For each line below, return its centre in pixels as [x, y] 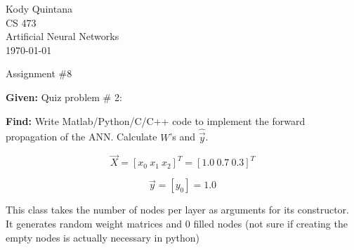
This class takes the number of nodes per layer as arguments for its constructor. [177, 210]
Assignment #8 [39, 73]
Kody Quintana [39, 8]
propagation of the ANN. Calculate [81, 137]
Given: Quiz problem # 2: [64, 97]
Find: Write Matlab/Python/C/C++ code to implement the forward [156, 120]
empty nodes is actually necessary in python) [103, 237]
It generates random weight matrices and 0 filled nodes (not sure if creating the [177, 223]
